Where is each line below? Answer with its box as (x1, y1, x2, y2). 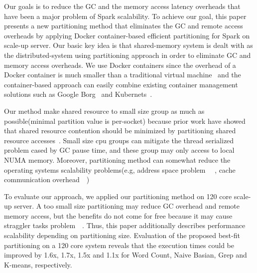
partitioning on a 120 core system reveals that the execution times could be (4, 240, 234, 250)
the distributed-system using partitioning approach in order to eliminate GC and (4, 49, 251, 60)
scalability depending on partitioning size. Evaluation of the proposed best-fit (4, 230, 240, 241)
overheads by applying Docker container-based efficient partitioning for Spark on (4, 30, 250, 40)
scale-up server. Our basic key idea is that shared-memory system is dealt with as (4, 40, 253, 50)
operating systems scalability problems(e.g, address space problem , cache (4, 164, 236, 175)
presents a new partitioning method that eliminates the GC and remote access (4, 20, 243, 31)
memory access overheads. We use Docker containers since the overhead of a (4, 59, 236, 70)
